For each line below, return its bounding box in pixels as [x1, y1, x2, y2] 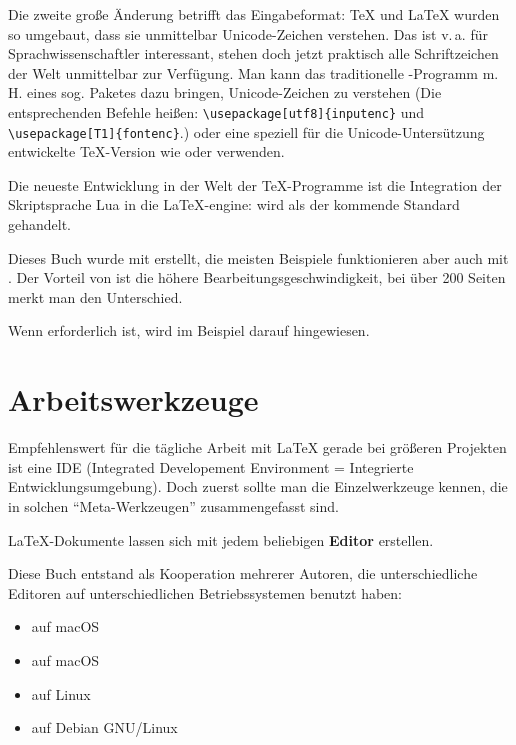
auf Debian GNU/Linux [31, 717, 178, 738]
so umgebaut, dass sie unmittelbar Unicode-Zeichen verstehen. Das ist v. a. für [8, 23, 488, 44]
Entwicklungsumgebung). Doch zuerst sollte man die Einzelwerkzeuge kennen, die [8, 476, 508, 497]
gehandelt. [8, 214, 72, 235]
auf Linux [31, 683, 91, 704]
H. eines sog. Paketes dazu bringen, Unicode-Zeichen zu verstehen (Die [8, 82, 442, 103]
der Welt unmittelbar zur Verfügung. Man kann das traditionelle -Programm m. [8, 62, 499, 83]
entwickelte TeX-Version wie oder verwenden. [8, 141, 285, 162]
